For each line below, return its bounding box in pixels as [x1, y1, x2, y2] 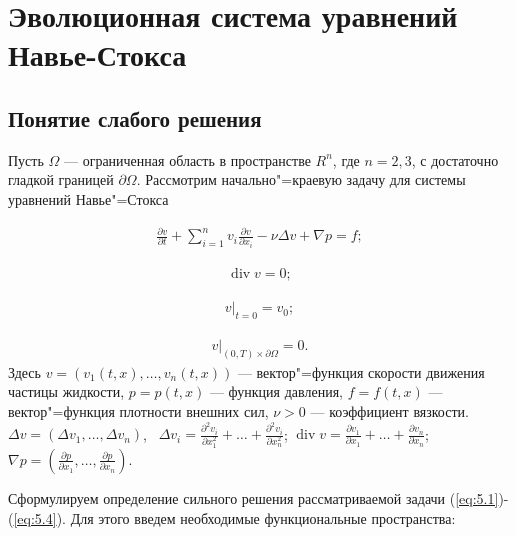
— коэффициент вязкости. [310, 400, 469, 421]
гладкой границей [8, 169, 114, 190]
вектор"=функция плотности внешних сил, [8, 400, 269, 421]
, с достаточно [411, 149, 499, 170]
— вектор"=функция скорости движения [237, 361, 485, 382]
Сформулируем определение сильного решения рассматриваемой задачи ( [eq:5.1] [8, 487, 499, 508]
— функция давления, [209, 381, 343, 402]
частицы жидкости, [8, 381, 125, 402]
